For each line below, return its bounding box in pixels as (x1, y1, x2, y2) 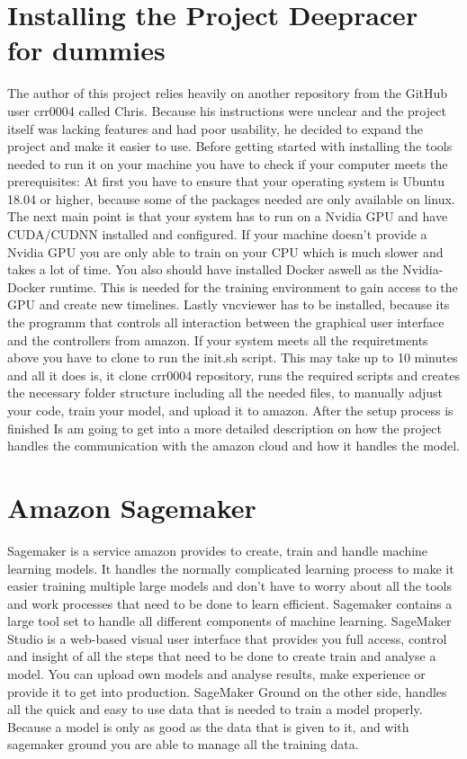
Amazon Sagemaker (7, 488, 256, 525)
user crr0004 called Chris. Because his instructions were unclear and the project (7, 101, 446, 120)
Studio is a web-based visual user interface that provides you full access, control (7, 629, 447, 647)
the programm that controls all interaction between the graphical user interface (7, 313, 445, 332)
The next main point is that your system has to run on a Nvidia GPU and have (7, 207, 448, 226)
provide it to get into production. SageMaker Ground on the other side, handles (7, 682, 447, 701)
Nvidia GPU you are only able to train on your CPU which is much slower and (7, 242, 444, 261)
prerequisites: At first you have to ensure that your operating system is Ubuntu (7, 172, 445, 191)
